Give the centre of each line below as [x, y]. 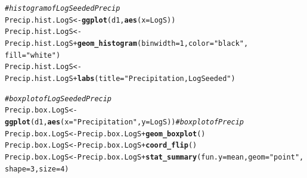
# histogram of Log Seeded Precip [63, 8]
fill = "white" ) [33, 55]
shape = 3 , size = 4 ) [37, 169]
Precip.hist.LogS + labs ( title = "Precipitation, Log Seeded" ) [120, 78]
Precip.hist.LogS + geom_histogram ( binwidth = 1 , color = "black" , [127, 43]
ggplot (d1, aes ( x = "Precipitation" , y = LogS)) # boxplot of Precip [125, 122]
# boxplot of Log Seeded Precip [58, 99]
